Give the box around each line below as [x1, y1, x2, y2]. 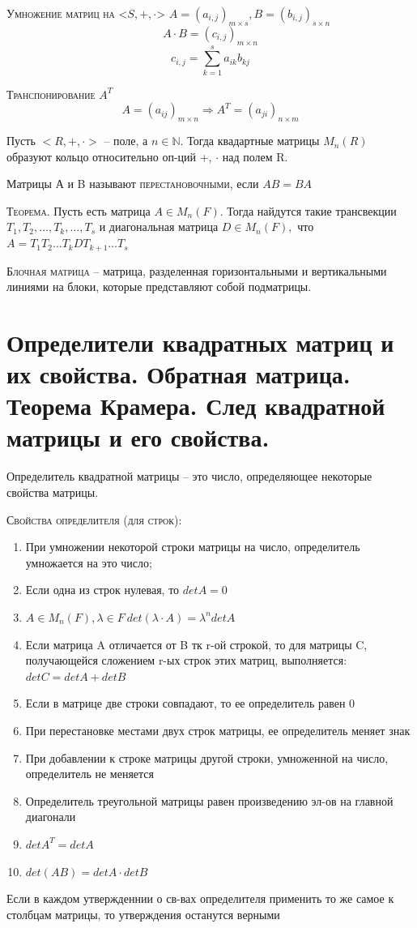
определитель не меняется [25, 765, 155, 782]
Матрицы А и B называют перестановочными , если [6, 175, 259, 192]
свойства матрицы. [6, 484, 99, 500]
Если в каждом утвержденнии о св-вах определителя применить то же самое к [6, 890, 394, 907]
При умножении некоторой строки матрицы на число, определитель [25, 538, 360, 555]
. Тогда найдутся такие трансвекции [219, 202, 397, 219]
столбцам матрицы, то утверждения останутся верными [6, 905, 280, 922]
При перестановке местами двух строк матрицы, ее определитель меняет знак [25, 721, 411, 738]
